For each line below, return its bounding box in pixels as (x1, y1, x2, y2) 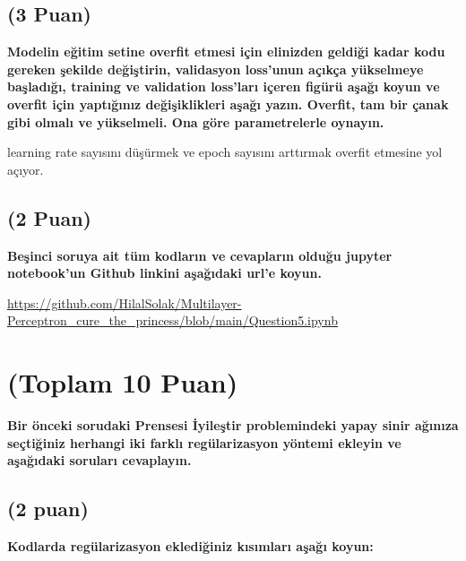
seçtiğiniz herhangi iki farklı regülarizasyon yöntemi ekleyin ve (7, 433, 401, 452)
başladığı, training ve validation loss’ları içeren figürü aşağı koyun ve (7, 77, 440, 96)
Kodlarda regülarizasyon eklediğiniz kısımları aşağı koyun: (7, 537, 374, 556)
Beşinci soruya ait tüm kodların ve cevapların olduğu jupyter (7, 246, 393, 264)
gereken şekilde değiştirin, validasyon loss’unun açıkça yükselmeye (7, 59, 424, 78)
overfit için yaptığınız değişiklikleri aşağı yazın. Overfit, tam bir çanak (7, 94, 449, 113)
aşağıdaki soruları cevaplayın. (7, 451, 192, 470)
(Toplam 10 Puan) (7, 364, 238, 401)
